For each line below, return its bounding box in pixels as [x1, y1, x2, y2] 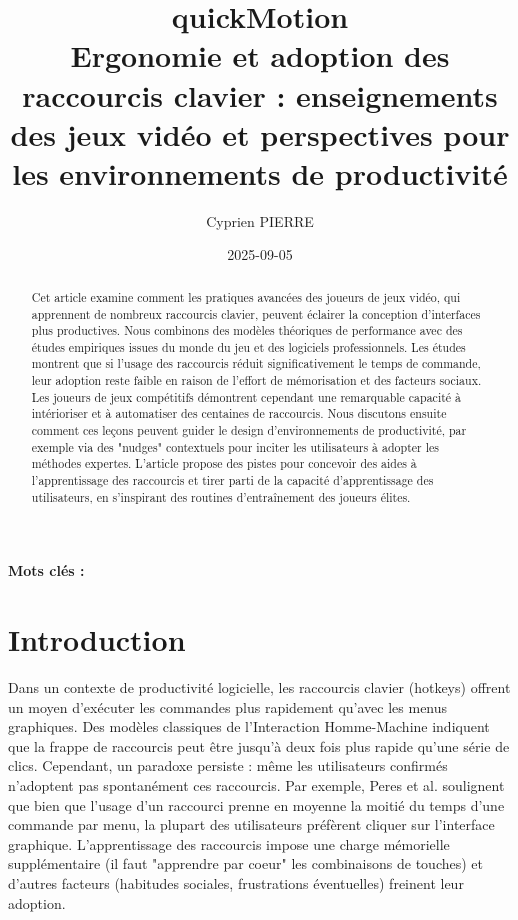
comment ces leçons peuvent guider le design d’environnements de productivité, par [31, 422, 467, 439]
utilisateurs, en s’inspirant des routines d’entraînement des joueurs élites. [31, 488, 411, 505]
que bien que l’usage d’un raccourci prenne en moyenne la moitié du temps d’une [8, 794, 505, 815]
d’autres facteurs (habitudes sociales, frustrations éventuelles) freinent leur [8, 873, 464, 894]
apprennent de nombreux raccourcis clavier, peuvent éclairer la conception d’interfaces [31, 305, 481, 322]
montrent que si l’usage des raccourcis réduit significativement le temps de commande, [31, 355, 481, 372]
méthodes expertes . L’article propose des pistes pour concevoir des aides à [31, 455, 417, 472]
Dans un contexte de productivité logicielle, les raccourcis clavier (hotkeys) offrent [8, 677, 511, 698]
